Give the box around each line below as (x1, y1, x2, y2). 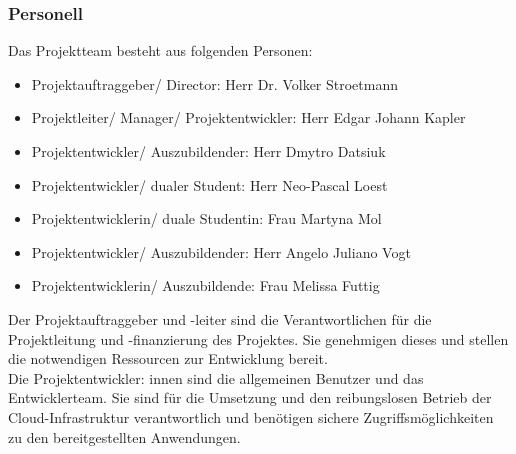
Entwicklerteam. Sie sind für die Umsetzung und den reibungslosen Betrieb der (8, 387, 492, 408)
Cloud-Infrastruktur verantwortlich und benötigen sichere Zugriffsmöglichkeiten (8, 406, 494, 427)
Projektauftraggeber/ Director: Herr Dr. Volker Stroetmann (31, 73, 398, 94)
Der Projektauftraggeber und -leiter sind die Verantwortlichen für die (8, 308, 432, 329)
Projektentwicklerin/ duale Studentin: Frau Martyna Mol (31, 208, 382, 229)
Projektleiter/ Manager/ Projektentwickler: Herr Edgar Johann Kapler (31, 107, 466, 128)
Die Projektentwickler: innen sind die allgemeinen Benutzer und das (8, 367, 424, 388)
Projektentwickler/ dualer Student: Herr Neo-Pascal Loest (31, 174, 388, 195)
